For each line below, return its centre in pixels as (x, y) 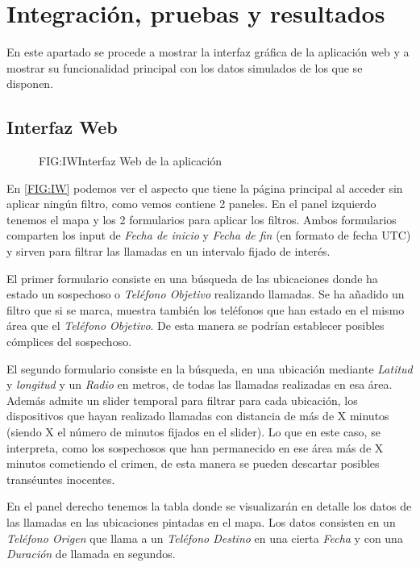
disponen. (30, 83)
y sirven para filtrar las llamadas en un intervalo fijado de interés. (168, 251)
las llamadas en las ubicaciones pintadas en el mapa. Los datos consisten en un (201, 521)
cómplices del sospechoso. (69, 342)
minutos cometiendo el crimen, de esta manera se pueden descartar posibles (193, 463)
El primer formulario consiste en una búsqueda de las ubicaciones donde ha (192, 278)
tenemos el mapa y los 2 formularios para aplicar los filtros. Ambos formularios (202, 219)
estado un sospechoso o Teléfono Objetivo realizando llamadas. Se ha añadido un (206, 294)
